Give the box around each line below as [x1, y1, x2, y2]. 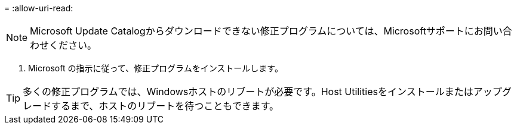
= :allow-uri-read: [4, 3, 73, 13]
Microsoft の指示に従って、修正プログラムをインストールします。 [28, 63, 283, 73]
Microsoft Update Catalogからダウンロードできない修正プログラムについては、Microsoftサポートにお [30, 25, 484, 37]
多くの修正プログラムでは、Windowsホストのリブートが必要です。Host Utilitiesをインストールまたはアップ [23, 86, 502, 97]
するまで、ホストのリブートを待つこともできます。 [51, 100, 279, 112]
